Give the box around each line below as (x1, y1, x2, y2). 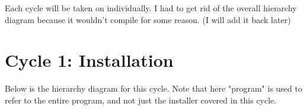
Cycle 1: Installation (5, 48, 174, 72)
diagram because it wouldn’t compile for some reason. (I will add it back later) (5, 13, 291, 25)
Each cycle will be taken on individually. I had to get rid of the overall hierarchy (5, 2, 297, 14)
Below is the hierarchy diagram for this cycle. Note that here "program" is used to (5, 82, 302, 95)
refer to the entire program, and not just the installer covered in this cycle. (5, 93, 277, 106)
